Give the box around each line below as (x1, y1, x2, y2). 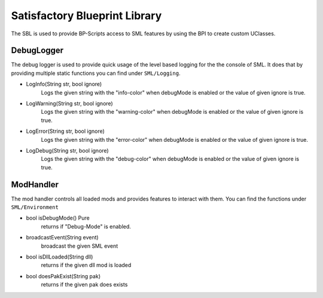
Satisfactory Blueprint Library (11, 9, 162, 22)
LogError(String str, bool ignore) (26, 127, 105, 135)
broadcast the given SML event (41, 242, 118, 250)
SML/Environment (11, 204, 59, 211)
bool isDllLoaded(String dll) (26, 253, 93, 260)
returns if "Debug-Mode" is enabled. (41, 223, 132, 230)
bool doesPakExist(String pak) (26, 272, 101, 279)
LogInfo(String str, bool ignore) (26, 81, 102, 88)
